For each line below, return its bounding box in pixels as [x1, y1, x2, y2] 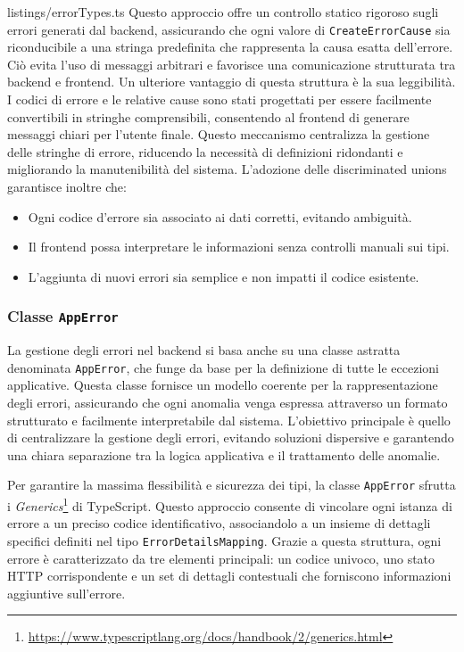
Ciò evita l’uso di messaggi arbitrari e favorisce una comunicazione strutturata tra [7, 54, 456, 73]
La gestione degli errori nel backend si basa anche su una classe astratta [7, 341, 401, 359]
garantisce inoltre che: [7, 177, 127, 195]
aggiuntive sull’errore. [7, 583, 126, 602]
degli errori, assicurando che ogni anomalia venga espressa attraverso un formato [7, 393, 448, 411]
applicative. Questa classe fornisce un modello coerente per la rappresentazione [7, 376, 438, 394]
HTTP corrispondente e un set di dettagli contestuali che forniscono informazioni [7, 566, 452, 585]
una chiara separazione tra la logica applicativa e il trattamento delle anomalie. [7, 445, 441, 464]
